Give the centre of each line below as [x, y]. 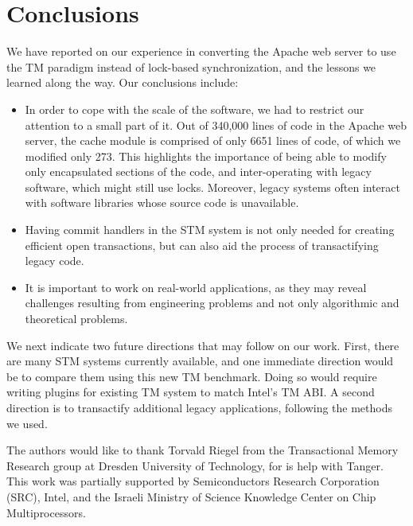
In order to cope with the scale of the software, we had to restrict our [195, 109]
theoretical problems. [76, 319]
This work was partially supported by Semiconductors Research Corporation [193, 481]
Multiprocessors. [46, 512]
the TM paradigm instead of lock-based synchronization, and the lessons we [191, 66]
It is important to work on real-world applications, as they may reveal [196, 287]
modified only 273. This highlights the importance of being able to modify [206, 156]
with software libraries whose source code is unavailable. [162, 203]
